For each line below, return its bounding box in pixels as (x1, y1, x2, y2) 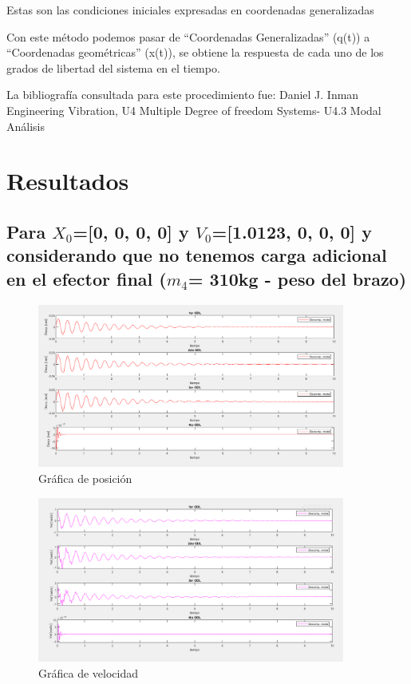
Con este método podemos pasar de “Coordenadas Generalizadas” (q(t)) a (6, 28, 370, 45)
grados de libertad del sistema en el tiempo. (6, 59, 220, 76)
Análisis (6, 117, 45, 134)
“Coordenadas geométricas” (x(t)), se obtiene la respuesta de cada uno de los (6, 44, 384, 61)
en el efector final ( (6, 266, 167, 291)
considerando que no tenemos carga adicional (6, 243, 387, 267)
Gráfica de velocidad (38, 664, 138, 681)
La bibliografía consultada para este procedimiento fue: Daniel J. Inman (6, 86, 359, 103)
